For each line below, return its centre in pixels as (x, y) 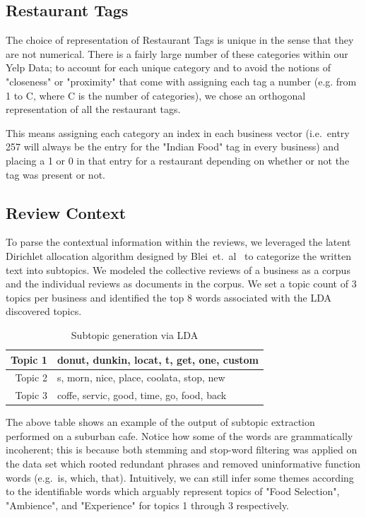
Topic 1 (29, 359)
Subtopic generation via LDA (135, 334)
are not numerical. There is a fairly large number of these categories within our (177, 53)
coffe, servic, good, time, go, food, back (142, 395)
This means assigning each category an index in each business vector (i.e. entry (178, 132)
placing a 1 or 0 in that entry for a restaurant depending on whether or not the (178, 160)
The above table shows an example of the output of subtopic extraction (160, 422)
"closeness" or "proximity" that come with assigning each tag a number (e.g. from (181, 81)
